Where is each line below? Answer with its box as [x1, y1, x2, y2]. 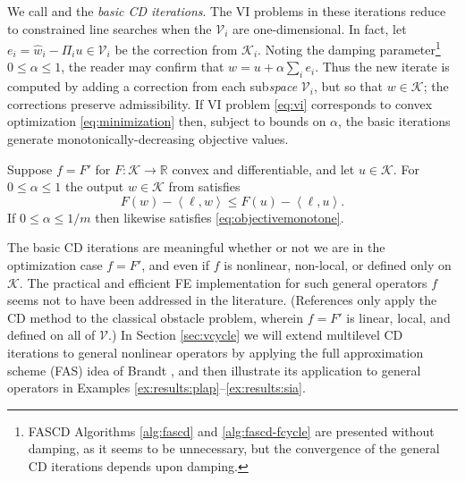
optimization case [7, 255, 103, 274]
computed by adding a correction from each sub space [7, 77, 298, 96]
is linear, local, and [346, 308, 451, 326]
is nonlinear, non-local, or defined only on [224, 255, 452, 274]
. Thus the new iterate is [315, 57, 450, 76]
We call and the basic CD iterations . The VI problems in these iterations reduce [7, 2, 446, 20]
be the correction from [114, 39, 238, 58]
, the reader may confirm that [61, 57, 224, 76]
